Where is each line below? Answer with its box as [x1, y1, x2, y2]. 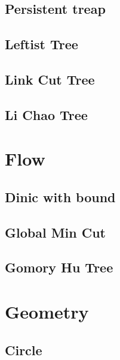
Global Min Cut [5, 223, 106, 241]
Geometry [5, 299, 89, 324]
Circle [5, 340, 42, 359]
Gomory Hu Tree [5, 258, 113, 277]
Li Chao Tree [5, 105, 88, 124]
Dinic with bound [5, 187, 116, 206]
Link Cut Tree [5, 70, 95, 88]
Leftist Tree [5, 35, 78, 53]
